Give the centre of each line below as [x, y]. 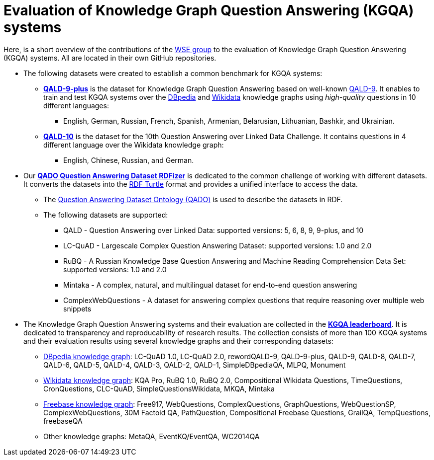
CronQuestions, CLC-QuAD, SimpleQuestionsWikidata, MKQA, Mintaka [159, 388]
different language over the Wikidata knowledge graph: [134, 145]
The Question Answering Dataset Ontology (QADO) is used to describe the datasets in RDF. [193, 199]
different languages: [76, 105]
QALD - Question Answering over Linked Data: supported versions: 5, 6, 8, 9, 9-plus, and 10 [213, 230]
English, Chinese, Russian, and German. [129, 160]
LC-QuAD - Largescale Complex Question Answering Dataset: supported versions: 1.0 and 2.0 [217, 245]
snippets [77, 308]
